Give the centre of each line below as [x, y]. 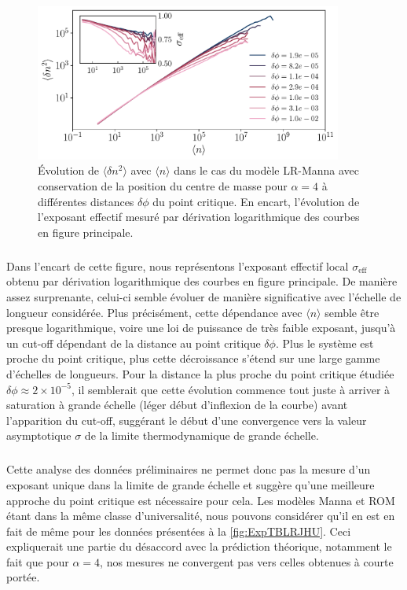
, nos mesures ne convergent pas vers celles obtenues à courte [247, 561]
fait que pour [38, 561]
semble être [352, 312]
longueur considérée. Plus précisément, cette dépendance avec [154, 312]
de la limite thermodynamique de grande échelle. [202, 435]
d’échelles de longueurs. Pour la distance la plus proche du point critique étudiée [200, 373]
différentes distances [86, 201]
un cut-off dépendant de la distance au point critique [134, 343]
